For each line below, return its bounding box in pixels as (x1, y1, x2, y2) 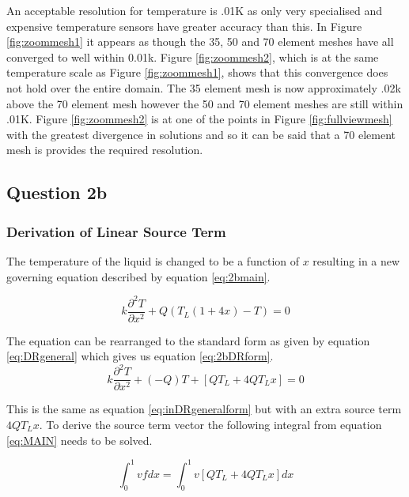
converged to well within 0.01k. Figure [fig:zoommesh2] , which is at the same (6, 48, 379, 65)
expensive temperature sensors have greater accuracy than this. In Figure (6, 17, 362, 34)
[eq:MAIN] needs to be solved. (6, 431, 153, 448)
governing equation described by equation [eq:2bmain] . (6, 268, 271, 284)
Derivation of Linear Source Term (6, 221, 226, 241)
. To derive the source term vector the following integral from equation (39, 416, 382, 433)
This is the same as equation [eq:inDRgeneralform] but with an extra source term (6, 401, 402, 417)
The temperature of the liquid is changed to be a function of (6, 252, 300, 269)
